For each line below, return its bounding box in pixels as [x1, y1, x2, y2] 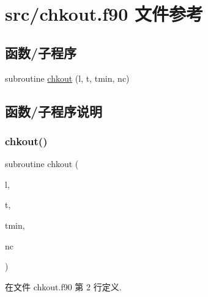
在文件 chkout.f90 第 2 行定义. [5, 280, 122, 293]
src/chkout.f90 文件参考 [5, 1, 203, 26]
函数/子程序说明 [5, 101, 103, 120]
